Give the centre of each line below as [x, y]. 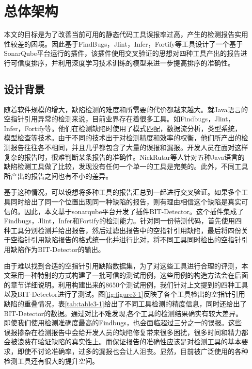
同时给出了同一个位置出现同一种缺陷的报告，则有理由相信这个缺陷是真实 [126, 202]
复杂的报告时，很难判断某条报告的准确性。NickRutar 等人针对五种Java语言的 [124, 157]
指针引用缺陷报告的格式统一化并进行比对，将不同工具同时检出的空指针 [129, 240]
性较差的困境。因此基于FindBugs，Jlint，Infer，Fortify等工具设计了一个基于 [123, 43]
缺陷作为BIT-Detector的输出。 [58, 249]
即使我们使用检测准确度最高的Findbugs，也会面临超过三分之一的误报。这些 [123, 323]
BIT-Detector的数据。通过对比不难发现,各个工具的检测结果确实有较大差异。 [123, 313]
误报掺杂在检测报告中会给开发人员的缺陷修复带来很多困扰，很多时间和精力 [123, 332]
